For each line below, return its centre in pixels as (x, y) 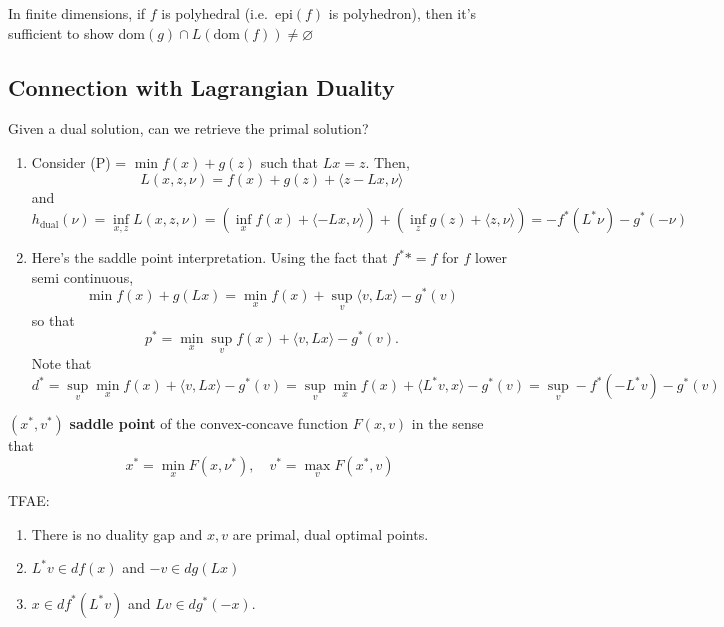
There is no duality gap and (117, 533)
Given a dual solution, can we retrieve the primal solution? (188, 128)
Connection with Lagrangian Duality (201, 86)
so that (53, 319)
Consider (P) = (79, 161)
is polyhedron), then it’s (402, 13)
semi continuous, (82, 276)
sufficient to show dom (77, 32)
